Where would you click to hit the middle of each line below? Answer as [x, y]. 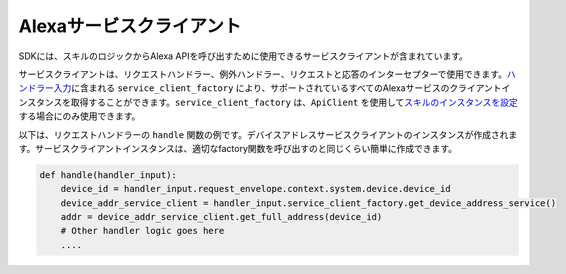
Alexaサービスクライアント [130, 26]
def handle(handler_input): [108, 174]
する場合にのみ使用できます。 [79, 116]
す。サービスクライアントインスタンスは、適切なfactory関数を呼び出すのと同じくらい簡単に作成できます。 [238, 148]
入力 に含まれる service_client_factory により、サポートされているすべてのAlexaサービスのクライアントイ [282, 88]
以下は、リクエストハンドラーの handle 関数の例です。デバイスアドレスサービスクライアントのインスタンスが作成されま [268, 134]
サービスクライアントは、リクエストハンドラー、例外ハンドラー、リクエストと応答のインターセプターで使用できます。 [262, 74]
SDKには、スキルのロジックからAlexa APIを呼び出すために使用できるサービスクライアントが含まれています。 [243, 56]
